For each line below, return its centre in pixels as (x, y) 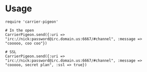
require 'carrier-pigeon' (32, 22)
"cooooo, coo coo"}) (26, 43)
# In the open (20, 30)
